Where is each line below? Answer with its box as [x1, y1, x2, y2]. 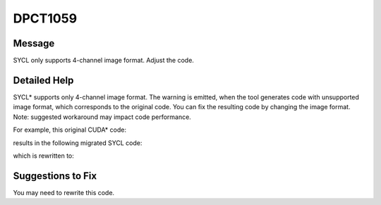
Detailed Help [13, 74, 74, 86]
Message [13, 37, 55, 49]
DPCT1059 [13, 11, 78, 26]
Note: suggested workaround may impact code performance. [13, 113, 192, 121]
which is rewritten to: [13, 151, 74, 160]
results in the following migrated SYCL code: [13, 138, 143, 147]
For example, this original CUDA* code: [13, 125, 127, 134]
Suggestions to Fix [13, 170, 97, 182]
